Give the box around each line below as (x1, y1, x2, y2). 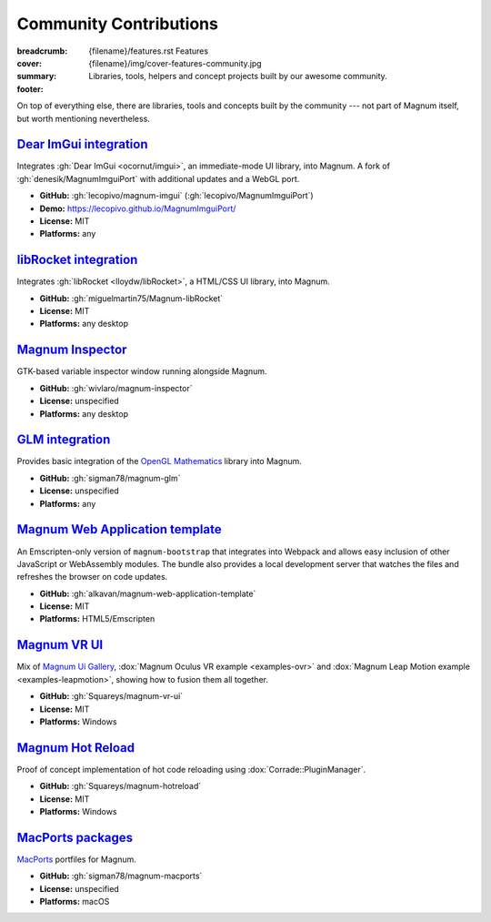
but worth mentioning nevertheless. (16, 113, 150, 124)
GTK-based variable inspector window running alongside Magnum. (16, 366, 267, 377)
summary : (16, 71, 57, 82)
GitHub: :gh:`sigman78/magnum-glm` (39, 472, 181, 483)
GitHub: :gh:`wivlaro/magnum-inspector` (39, 382, 193, 393)
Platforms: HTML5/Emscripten (39, 613, 155, 624)
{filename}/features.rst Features (88, 46, 209, 56)
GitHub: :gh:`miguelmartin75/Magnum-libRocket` (39, 292, 224, 304)
